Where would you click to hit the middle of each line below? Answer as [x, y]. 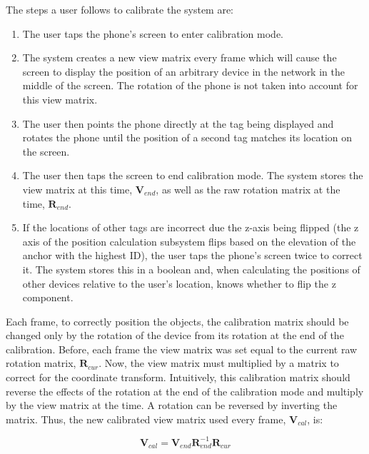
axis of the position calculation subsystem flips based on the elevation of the [189, 241]
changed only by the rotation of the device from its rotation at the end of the [175, 335]
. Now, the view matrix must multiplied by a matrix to [219, 363]
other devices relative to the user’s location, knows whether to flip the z [179, 283]
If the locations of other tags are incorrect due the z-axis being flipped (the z [191, 227]
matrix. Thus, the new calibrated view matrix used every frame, [146, 419]
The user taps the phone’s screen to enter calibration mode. [153, 33]
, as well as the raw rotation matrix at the [248, 189]
